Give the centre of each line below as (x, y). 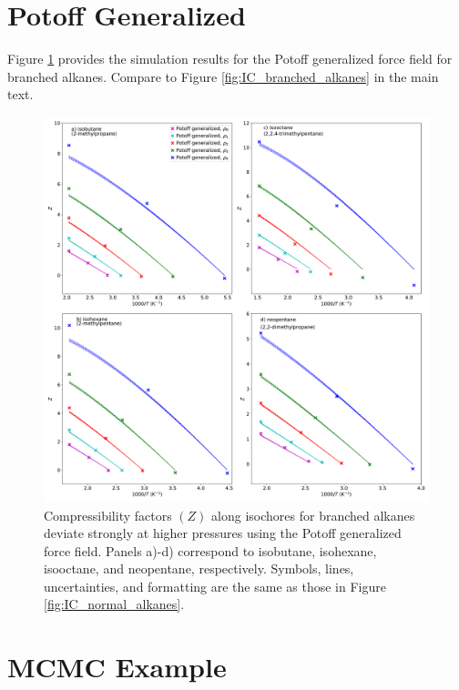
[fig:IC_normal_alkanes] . (114, 604)
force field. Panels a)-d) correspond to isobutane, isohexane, (210, 550)
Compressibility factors (108, 515)
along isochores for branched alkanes (313, 515)
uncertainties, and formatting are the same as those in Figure (215, 586)
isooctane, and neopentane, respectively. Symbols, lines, (199, 568)
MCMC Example (117, 667)
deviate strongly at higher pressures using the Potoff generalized (223, 533)
